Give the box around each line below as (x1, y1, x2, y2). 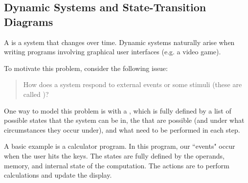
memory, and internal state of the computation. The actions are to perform (4, 160, 229, 170)
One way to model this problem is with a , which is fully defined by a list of (4, 105, 231, 115)
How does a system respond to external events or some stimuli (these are (23, 79, 242, 90)
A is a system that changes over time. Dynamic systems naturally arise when (4, 37, 235, 47)
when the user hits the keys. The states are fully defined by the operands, (4, 150, 225, 160)
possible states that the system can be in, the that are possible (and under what (4, 115, 245, 125)
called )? (23, 89, 49, 99)
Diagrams (4, 14, 53, 29)
